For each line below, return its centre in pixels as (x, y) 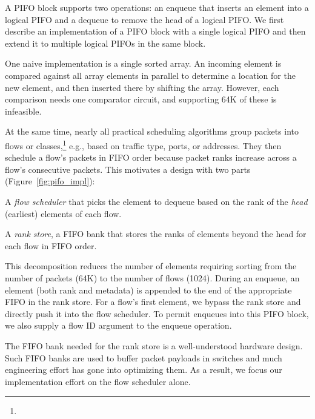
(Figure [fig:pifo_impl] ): (50, 181)
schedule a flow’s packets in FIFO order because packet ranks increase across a (151, 157)
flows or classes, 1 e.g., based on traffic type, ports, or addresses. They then (143, 144)
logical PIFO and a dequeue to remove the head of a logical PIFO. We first (144, 19)
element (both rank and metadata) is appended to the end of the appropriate (148, 290)
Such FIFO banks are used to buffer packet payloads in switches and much (144, 357)
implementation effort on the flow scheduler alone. (98, 381)
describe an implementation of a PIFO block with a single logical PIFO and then (155, 31)
